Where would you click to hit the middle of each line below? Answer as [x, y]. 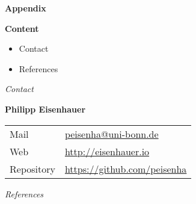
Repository [32, 168]
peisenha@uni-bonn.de [112, 134]
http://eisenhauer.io [107, 151]
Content [22, 28]
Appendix [26, 8]
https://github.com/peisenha [126, 168]
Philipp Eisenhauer [45, 109]
